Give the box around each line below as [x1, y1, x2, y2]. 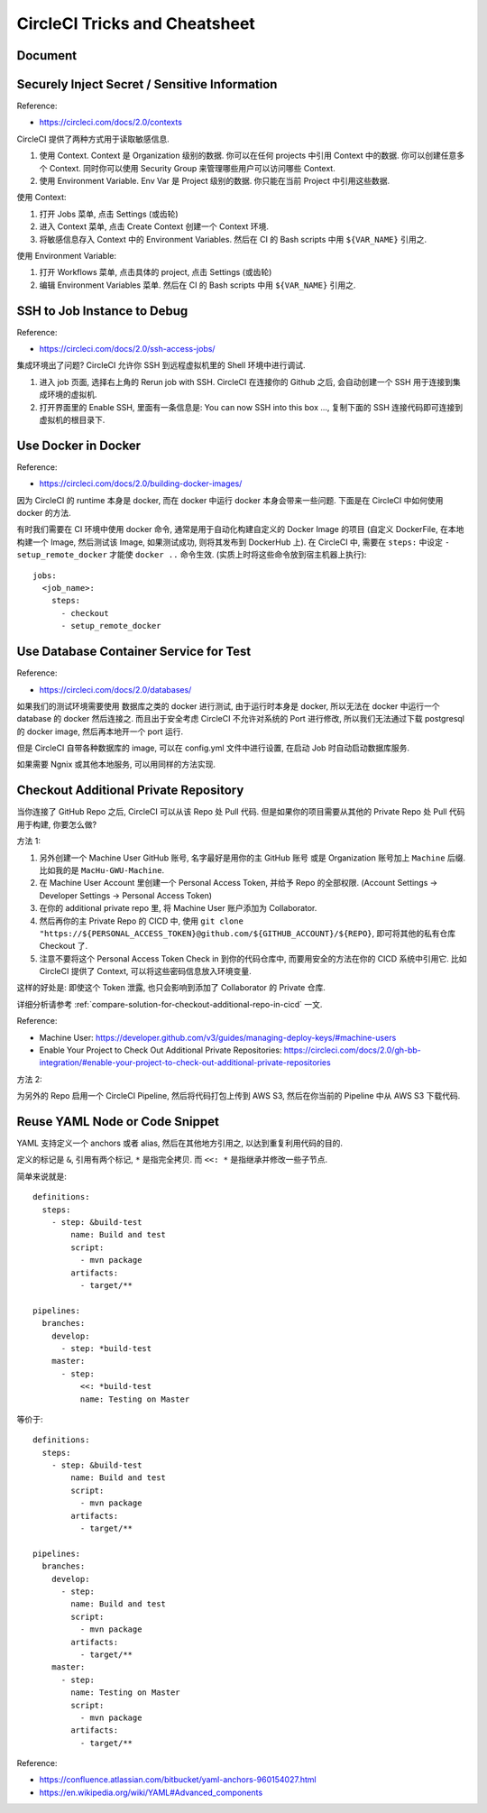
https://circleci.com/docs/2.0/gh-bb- [283, 1045, 421, 1055]
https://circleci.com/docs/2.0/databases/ [39, 684, 192, 695]
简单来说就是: [16, 1171, 68, 1182]
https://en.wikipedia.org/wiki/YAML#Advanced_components [39, 1787, 263, 1798]
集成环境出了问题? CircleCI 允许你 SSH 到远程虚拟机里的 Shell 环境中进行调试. [16, 360, 306, 371]
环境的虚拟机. [46, 389, 98, 400]
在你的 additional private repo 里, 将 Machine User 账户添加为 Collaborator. [39, 903, 317, 914]
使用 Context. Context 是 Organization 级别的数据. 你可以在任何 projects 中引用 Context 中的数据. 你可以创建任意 [39, 150, 457, 161]
